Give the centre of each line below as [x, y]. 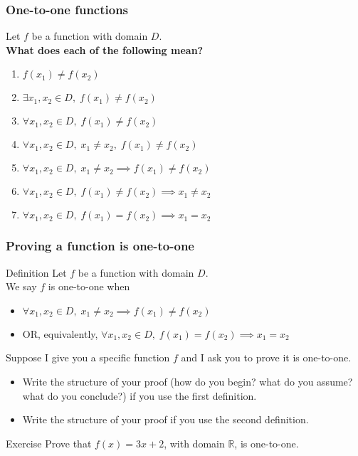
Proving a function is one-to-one [100, 246]
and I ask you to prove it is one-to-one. [266, 357]
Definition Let [36, 272]
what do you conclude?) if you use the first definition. [139, 395]
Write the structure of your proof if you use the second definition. [165, 419]
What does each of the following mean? [105, 49]
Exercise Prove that [49, 443]
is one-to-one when [89, 286]
